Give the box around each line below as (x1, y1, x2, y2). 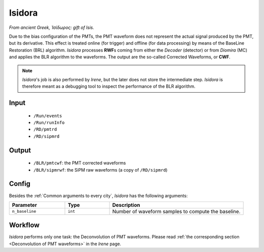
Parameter (12, 202, 37, 208)
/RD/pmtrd (33, 126, 57, 132)
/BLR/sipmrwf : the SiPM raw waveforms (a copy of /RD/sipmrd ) (33, 167, 168, 173)
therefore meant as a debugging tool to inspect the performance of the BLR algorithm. (22, 83, 196, 89)
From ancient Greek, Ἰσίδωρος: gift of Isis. (9, 25, 94, 30)
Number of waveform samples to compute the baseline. (112, 208, 241, 215)
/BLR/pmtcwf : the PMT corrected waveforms (33, 160, 126, 166)
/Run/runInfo (33, 120, 65, 126)
